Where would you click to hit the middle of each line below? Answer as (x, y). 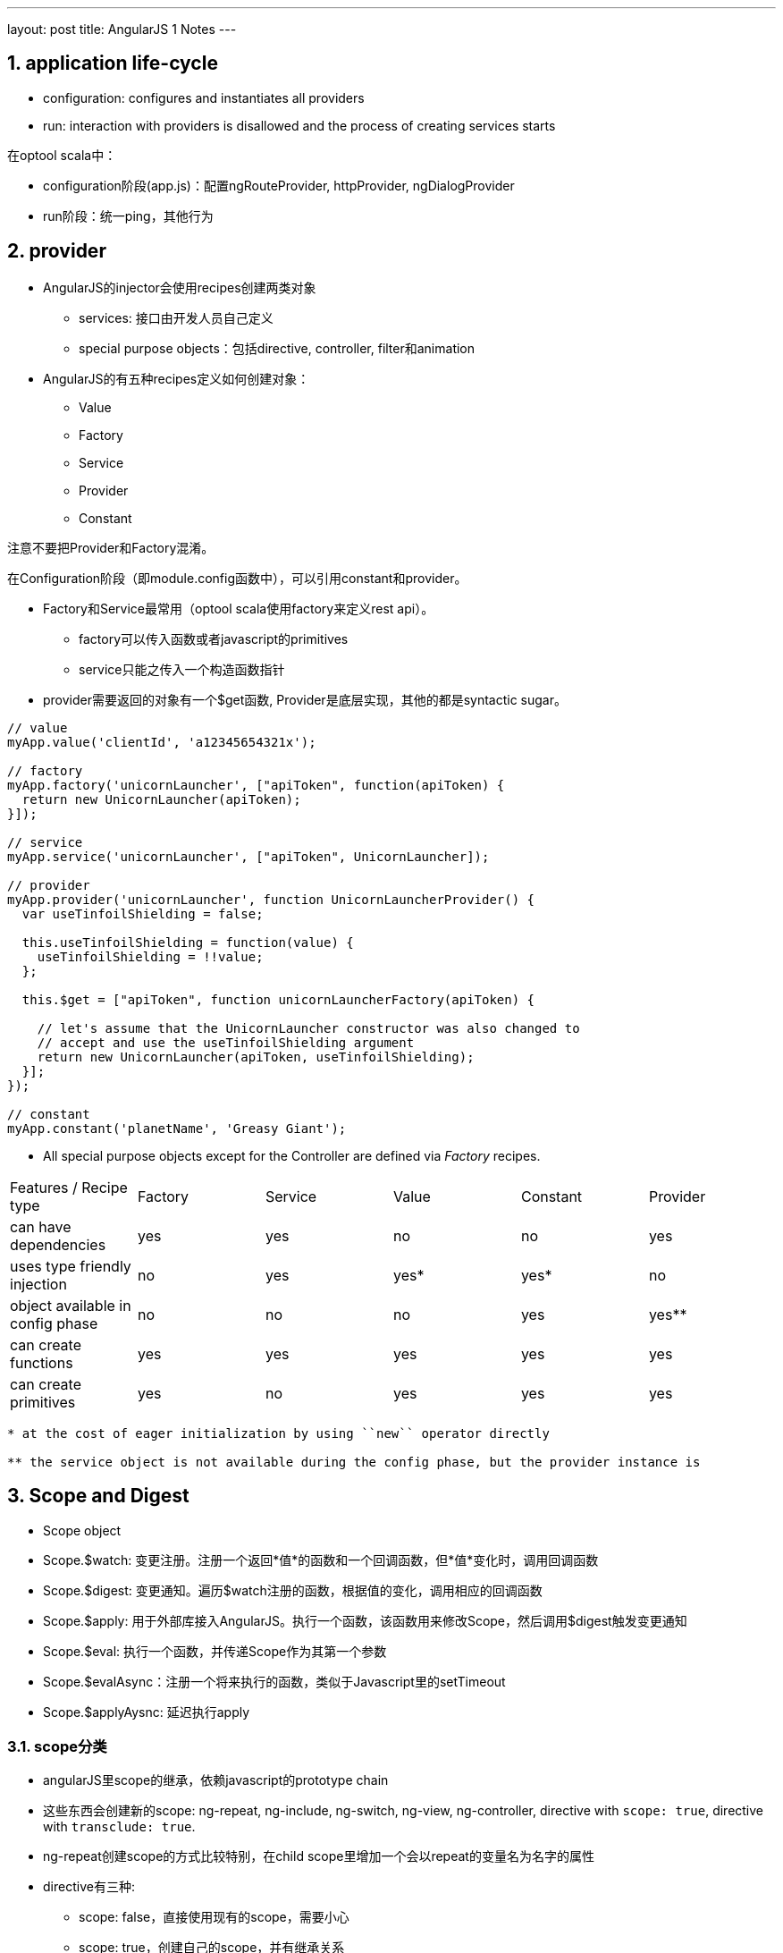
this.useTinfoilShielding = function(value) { (188, 942)
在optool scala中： (62, 155)
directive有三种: (89, 1887)
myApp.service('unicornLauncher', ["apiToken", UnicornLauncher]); (248, 856)
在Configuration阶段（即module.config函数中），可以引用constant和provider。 (237, 578)
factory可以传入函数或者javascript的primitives (214, 638)
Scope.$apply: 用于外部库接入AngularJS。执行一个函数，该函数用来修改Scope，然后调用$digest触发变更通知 (365, 1620)
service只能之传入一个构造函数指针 (182, 669)
